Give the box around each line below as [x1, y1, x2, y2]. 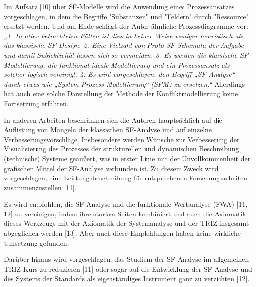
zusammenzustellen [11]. [4, 182, 77, 192]
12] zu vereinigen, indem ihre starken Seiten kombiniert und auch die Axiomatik [4, 208, 246, 218]
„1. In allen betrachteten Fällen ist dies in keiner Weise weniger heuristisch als [4, 30, 243, 40]
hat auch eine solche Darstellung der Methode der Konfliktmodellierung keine [4, 88, 238, 99]
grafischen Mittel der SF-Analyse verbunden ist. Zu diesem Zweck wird [4, 163, 219, 173]
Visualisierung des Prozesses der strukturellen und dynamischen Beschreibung [4, 143, 239, 154]
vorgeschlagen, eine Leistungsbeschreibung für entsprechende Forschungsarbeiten [4, 173, 248, 183]
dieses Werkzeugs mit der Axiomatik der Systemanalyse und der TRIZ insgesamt [4, 218, 249, 228]
